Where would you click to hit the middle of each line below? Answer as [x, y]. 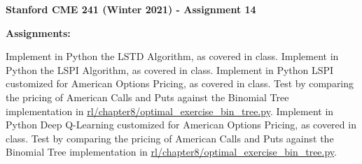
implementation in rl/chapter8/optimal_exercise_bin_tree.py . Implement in [170, 111]
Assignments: [38, 32]
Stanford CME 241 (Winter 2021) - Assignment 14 [131, 9]
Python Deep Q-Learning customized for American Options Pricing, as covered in [181, 125]
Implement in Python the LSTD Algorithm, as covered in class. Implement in [172, 56]
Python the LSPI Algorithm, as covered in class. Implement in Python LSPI [170, 69]
